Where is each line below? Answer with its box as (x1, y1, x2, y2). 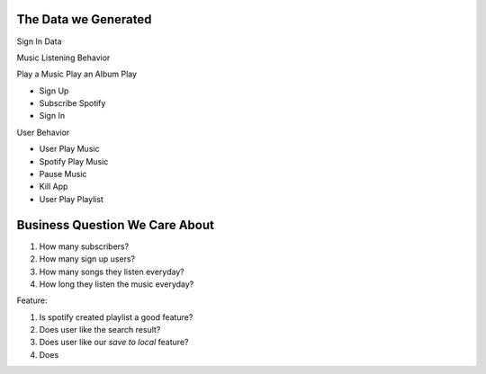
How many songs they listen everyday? (39, 266, 184, 277)
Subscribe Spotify (39, 98, 106, 109)
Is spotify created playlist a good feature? (39, 311, 193, 323)
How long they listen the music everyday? (39, 279, 194, 289)
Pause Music (39, 169, 87, 180)
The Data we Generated (16, 12, 152, 27)
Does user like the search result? (39, 325, 161, 335)
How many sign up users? (39, 254, 135, 264)
